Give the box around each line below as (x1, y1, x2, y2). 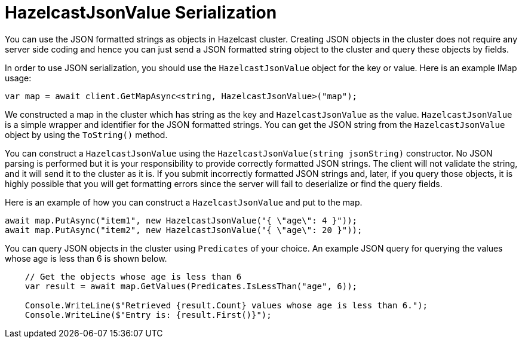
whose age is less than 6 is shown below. (5, 253, 167, 264)
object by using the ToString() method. (5, 129, 168, 140)
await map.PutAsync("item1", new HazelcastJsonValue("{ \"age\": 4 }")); (5, 215, 358, 225)
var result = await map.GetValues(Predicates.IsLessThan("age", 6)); (24, 281, 358, 291)
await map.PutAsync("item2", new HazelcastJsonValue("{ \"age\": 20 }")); (5, 225, 363, 235)
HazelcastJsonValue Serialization (5, 2, 277, 23)
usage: (5, 72, 32, 83)
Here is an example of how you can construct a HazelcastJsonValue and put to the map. (5, 197, 363, 207)
